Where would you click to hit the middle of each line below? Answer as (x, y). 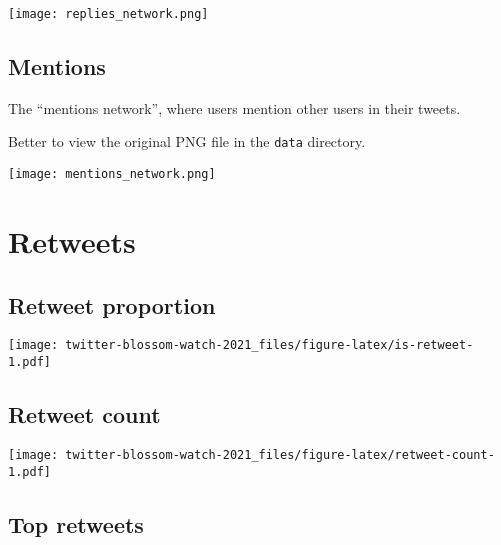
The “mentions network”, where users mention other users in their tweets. (234, 107)
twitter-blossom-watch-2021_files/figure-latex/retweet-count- (280, 454)
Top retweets (76, 523)
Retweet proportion (112, 304)
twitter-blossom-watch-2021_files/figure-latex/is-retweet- (269, 345)
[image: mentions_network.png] (112, 174)
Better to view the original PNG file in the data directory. (187, 141)
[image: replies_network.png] (108, 14)
